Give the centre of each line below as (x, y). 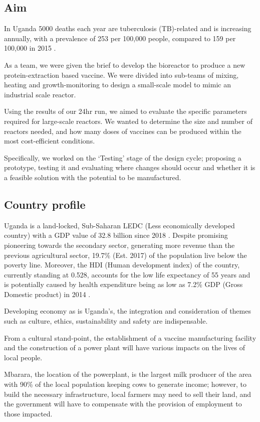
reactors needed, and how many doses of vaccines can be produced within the (123, 131)
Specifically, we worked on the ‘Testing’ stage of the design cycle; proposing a (123, 157)
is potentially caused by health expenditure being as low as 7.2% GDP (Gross (123, 284)
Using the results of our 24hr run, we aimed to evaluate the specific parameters (125, 111)
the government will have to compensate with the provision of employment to (123, 404)
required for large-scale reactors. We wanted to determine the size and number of (128, 121)
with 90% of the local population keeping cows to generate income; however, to (125, 384)
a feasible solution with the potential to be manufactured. (93, 177)
